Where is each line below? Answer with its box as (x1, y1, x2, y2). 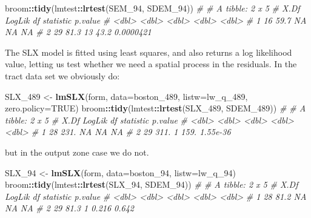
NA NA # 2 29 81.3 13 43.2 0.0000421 (5, 25, 152, 38)
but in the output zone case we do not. (5, 145, 149, 158)
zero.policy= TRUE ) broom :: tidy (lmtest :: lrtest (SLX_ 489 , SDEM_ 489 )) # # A (5, 102, 306, 114)
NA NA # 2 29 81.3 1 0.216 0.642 (5, 202, 135, 214)
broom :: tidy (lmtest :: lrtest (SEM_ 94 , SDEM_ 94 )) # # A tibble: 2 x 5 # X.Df (5, 2, 300, 14)
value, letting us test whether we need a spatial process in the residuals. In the (5, 58, 297, 70)
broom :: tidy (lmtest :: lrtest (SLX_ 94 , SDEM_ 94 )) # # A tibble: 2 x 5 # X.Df (5, 178, 298, 191)
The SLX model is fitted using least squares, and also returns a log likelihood (5, 45, 292, 58)
